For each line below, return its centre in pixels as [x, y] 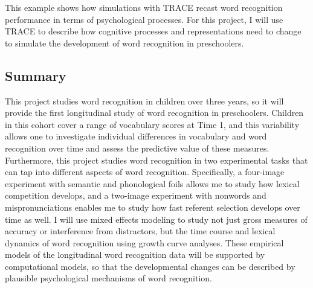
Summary [36, 75]
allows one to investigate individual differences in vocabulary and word [136, 136]
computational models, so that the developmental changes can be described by [150, 266]
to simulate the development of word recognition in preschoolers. [124, 43]
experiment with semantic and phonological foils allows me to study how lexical [152, 183]
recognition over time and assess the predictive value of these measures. [137, 148]
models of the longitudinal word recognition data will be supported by [135, 254]
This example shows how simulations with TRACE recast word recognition [144, 7]
